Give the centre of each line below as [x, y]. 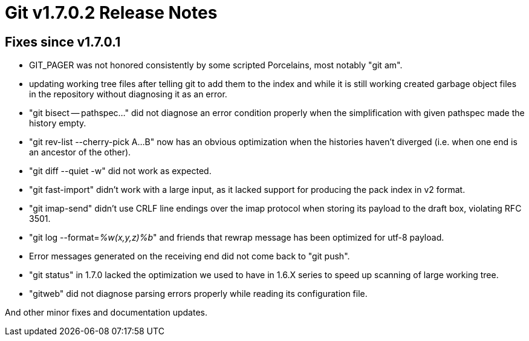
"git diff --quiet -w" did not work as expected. [120, 171]
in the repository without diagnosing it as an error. [128, 94]
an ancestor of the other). [80, 152]
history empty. [58, 123]
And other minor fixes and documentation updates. [106, 313]
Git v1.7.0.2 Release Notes [111, 13]
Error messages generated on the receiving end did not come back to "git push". [190, 256]
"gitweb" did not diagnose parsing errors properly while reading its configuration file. [198, 294]
